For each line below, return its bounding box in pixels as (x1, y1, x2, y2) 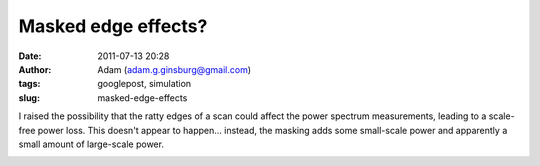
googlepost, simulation (97, 78, 192, 90)
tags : (18, 78, 41, 90)
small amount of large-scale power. (18, 138, 165, 150)
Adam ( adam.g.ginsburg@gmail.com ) (97, 63, 252, 75)
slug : (18, 91, 40, 104)
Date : (18, 50, 42, 62)
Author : (18, 63, 52, 75)
